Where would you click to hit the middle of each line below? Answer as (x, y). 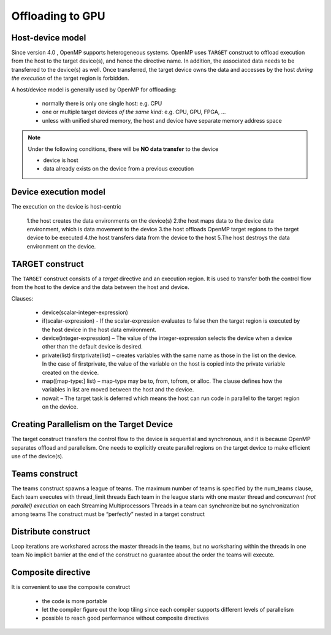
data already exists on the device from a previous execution (119, 169)
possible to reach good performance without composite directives (125, 618)
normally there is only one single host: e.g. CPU (102, 104)
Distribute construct (51, 532)
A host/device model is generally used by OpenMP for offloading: (94, 90)
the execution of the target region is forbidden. (70, 78)
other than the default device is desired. (93, 347)
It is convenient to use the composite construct (71, 587)
